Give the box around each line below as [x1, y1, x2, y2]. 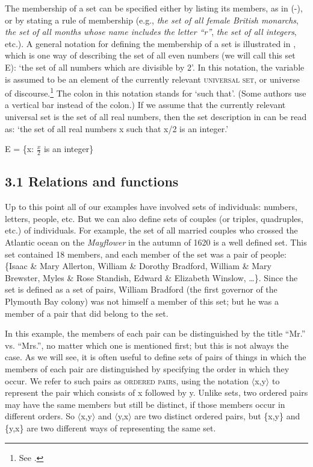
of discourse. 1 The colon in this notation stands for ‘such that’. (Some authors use [5, 85, 306, 99]
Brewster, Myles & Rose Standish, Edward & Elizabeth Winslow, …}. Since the [5, 271, 298, 284]
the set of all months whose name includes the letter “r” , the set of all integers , [5, 25, 297, 38]
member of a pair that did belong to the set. [5, 307, 169, 319]
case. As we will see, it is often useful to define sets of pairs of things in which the [5, 351, 306, 363]
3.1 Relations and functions [5, 172, 179, 191]
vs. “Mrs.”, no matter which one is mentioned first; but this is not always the [5, 338, 289, 351]
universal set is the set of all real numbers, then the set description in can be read [5, 110, 307, 122]
